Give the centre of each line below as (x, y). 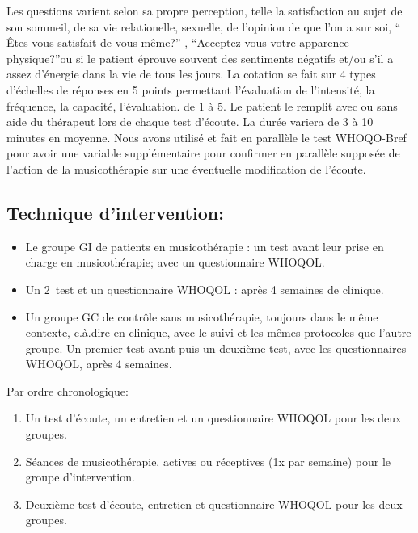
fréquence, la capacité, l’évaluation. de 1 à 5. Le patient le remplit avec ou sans (202, 105)
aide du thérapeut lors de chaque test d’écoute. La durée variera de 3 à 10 (190, 122)
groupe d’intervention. (80, 477)
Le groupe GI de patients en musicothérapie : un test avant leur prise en (205, 246)
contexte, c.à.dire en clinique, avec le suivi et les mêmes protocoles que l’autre (218, 332)
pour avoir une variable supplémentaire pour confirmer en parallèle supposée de (203, 153)
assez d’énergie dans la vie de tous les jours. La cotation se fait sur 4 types (191, 74)
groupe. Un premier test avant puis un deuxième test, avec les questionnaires (216, 348)
